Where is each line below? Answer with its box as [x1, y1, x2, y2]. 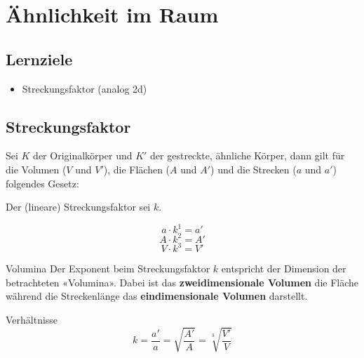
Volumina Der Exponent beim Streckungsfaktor [6, 261, 210, 276]
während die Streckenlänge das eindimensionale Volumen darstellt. [6, 289, 308, 303]
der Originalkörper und [33, 148, 133, 163]
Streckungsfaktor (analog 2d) [22, 81, 147, 95]
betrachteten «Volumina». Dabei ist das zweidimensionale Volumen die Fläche [6, 274, 359, 289]
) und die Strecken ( [210, 161, 297, 176]
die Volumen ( [6, 161, 67, 176]
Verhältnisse [6, 312, 58, 327]
